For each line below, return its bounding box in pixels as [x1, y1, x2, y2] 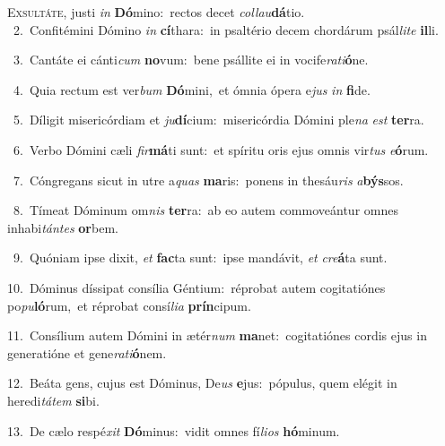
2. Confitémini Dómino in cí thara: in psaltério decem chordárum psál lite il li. [13, 20, 439, 39]
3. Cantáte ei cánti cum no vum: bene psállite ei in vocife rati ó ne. [13, 50, 369, 69]
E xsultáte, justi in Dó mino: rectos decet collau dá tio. [7, 3, 305, 21]
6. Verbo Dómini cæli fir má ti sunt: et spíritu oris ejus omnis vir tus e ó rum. [13, 140, 429, 159]
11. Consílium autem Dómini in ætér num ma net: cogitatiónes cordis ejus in [7, 326, 427, 345]
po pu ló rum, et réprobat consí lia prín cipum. [7, 296, 251, 314]
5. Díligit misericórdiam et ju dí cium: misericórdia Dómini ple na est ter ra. [13, 110, 424, 129]
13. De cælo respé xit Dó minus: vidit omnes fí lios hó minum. [7, 421, 340, 440]
